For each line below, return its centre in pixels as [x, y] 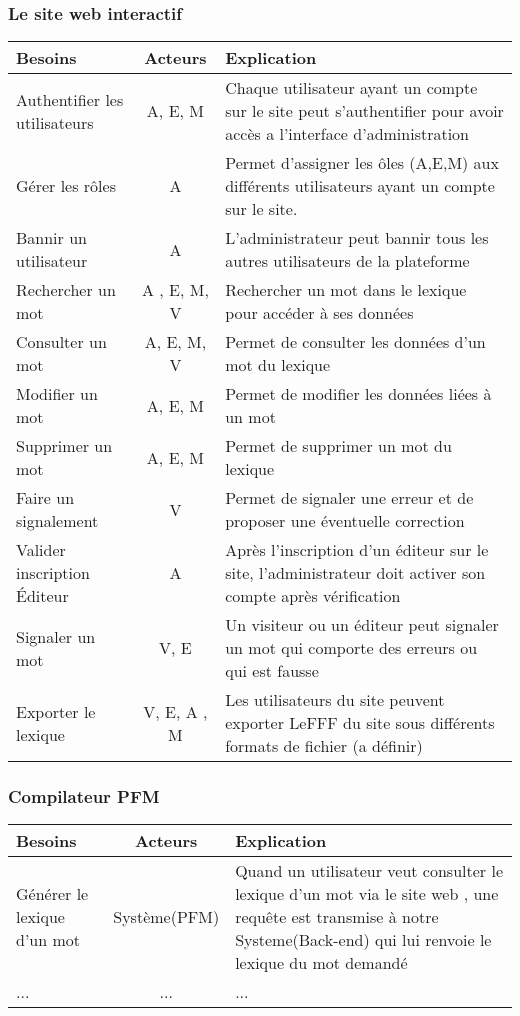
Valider [41, 550]
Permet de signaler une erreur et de [349, 498]
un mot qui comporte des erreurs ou [351, 648]
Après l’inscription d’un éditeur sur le [357, 550]
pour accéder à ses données [319, 313]
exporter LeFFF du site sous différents [360, 723]
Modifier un [57, 394]
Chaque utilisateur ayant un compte [351, 88]
